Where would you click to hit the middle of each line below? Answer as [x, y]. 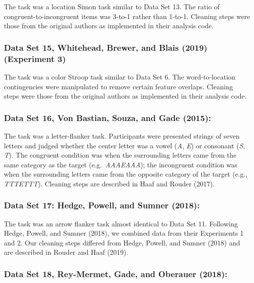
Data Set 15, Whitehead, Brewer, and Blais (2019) [106, 47]
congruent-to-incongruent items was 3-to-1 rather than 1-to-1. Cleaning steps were [127, 16]
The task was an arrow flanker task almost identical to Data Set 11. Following [121, 223]
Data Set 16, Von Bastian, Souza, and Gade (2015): [107, 117]
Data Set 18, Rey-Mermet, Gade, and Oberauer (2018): [116, 274]
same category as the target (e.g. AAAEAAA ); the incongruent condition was [121, 164]
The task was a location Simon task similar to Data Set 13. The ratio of [112, 6]
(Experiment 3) [35, 58]
